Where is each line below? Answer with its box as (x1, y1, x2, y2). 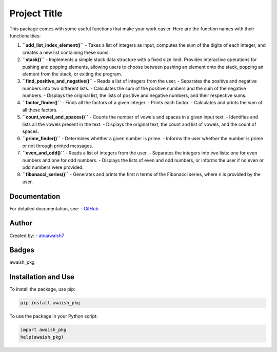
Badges (9, 246, 34, 255)
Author (9, 219, 33, 228)
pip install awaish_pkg (20, 300, 81, 306)
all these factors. (22, 107, 58, 113)
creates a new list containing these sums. (22, 49, 110, 55)
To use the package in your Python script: (9, 313, 98, 319)
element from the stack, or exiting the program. (22, 71, 123, 77)
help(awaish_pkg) (20, 334, 64, 340)
